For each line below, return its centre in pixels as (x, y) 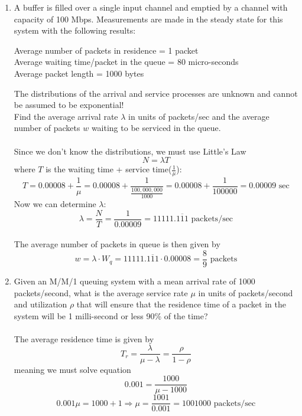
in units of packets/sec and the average (199, 116)
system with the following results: (75, 30)
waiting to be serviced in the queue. (156, 128)
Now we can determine (55, 204)
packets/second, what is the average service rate (101, 292)
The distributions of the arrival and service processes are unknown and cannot (156, 93)
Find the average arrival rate (66, 116)
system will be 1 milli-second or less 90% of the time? (111, 315)
